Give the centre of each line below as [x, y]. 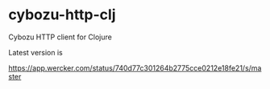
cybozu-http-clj [62, 15]
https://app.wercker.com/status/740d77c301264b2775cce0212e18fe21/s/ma [135, 68]
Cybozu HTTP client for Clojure [60, 37]
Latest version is [35, 52]
